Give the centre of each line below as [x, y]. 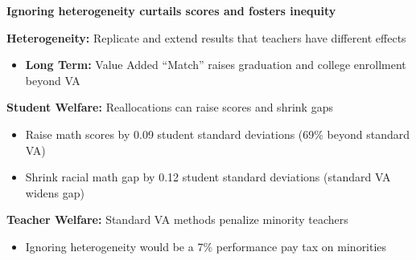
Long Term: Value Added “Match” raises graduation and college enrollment [216, 65]
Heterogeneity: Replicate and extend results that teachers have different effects [206, 37]
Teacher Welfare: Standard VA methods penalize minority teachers [177, 219]
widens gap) [55, 192]
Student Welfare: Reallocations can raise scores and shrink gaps [170, 107]
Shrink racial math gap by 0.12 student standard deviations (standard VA [208, 177]
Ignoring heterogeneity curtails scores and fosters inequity [171, 10]
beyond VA [53, 80]
